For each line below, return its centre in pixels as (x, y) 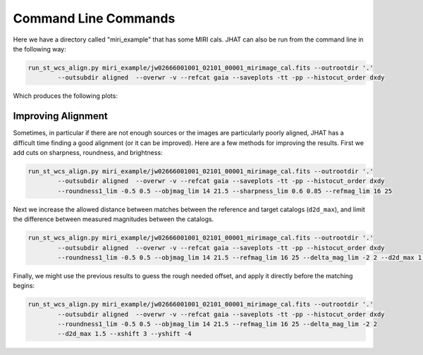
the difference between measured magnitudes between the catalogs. (114, 219)
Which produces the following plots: (65, 96)
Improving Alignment (61, 116)
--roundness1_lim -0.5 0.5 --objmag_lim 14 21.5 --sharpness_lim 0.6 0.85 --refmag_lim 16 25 (225, 191)
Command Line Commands (94, 18)
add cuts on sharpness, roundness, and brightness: (88, 152)
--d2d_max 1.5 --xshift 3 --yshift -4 (124, 334)
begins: (24, 286)
